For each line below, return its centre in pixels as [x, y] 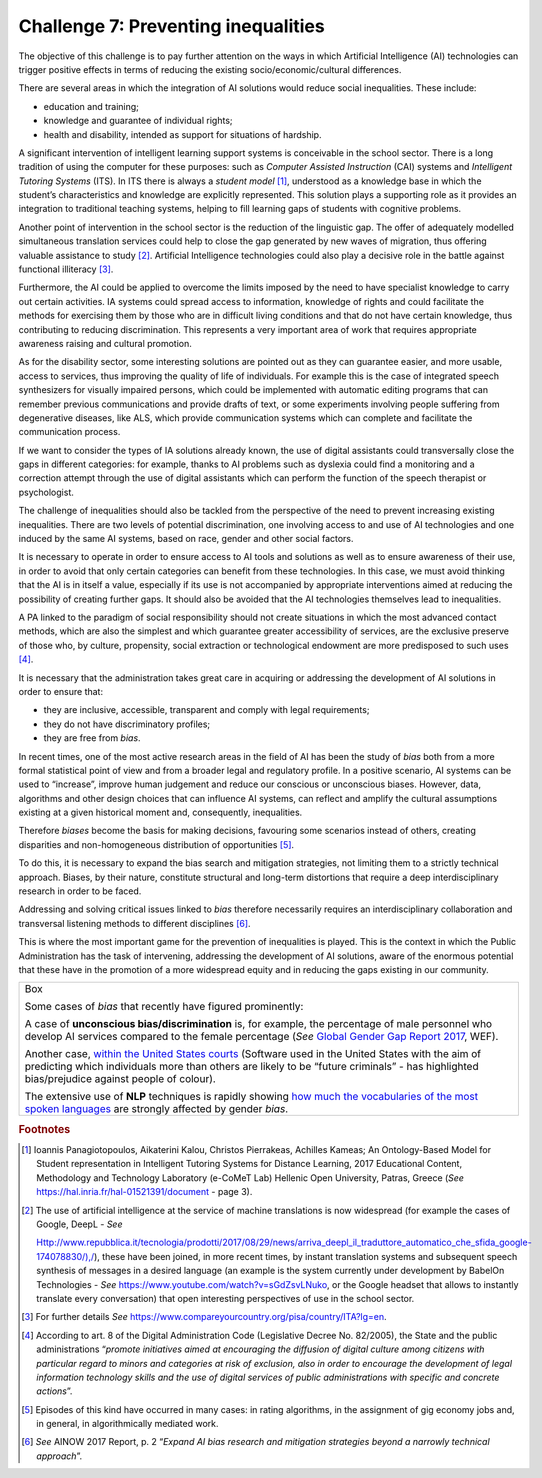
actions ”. [54, 1391]
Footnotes [44, 1129]
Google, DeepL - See [79, 1224]
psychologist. [46, 492]
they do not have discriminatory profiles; [127, 724]
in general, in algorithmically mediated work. [127, 1424]
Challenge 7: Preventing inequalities [171, 26]
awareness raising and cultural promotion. [105, 343]
